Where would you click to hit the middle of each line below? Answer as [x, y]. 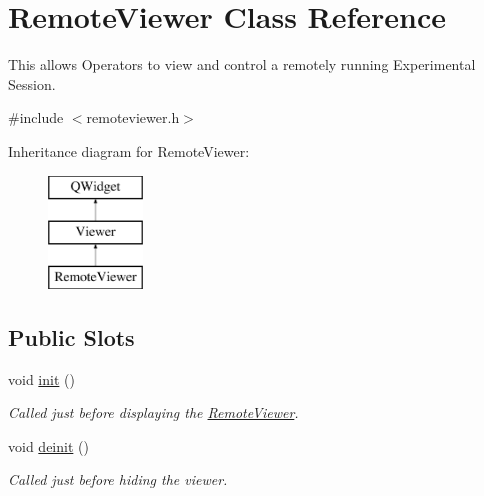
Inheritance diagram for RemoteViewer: [129, 150]
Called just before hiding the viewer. [118, 479]
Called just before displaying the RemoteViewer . [153, 412]
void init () [41, 378]
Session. [32, 83]
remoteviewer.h [133, 117]
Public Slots [71, 336]
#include [36, 117]
